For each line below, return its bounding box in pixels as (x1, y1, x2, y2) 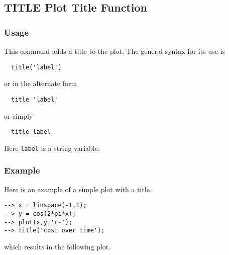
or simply (4, 110, 33, 121)
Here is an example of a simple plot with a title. (4, 184, 152, 194)
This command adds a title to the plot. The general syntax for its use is (4, 46, 225, 56)
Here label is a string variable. (4, 142, 100, 153)
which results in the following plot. (4, 241, 111, 251)
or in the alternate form (4, 78, 77, 89)
